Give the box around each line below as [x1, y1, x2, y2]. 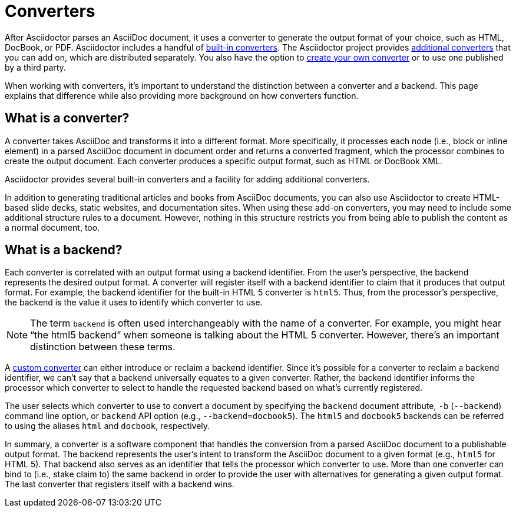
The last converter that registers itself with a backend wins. [5, 479, 234, 490]
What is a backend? [5, 242, 123, 258]
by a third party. [5, 62, 66, 72]
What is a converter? [5, 111, 130, 126]
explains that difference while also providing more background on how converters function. [5, 90, 359, 101]
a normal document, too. [5, 222, 100, 232]
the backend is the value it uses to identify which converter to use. [5, 297, 263, 308]
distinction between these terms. [30, 341, 176, 353]
